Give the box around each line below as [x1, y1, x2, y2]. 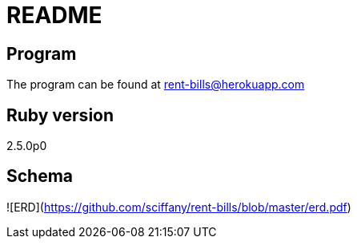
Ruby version [6, 105, 114, 125]
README [6, 2, 102, 29]
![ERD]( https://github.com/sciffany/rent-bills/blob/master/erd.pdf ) [6, 200, 351, 214]
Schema [6, 166, 74, 187]
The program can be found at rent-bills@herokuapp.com [6, 77, 305, 92]
